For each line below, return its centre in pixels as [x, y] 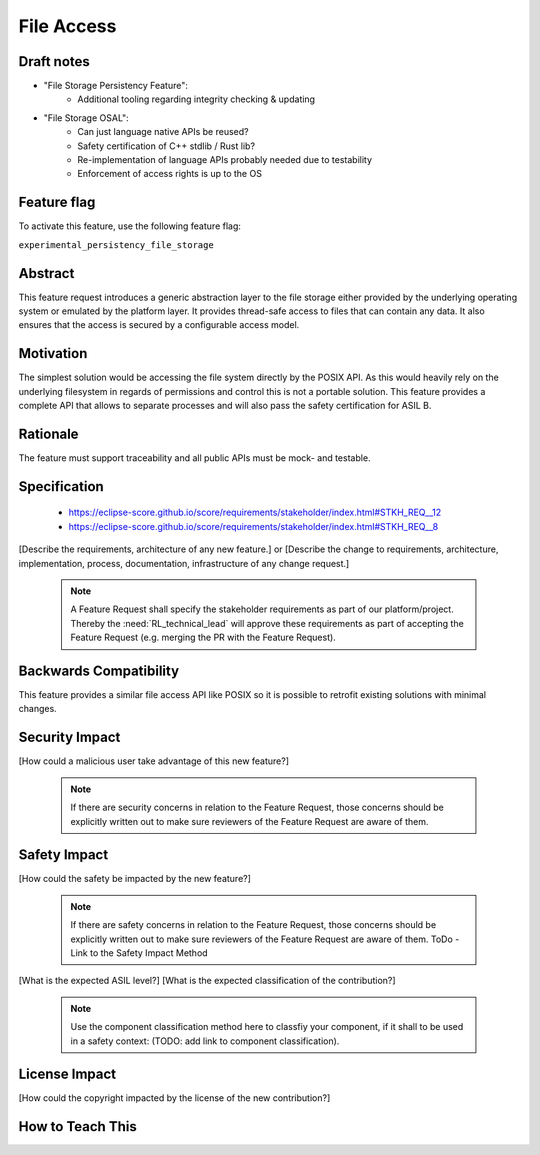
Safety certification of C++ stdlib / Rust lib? [166, 146]
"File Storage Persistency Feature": [116, 86]
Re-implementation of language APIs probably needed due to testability [225, 160]
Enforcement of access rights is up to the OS [169, 174]
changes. [37, 709]
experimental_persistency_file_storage [116, 244]
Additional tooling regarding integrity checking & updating [196, 99]
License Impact [67, 1074]
